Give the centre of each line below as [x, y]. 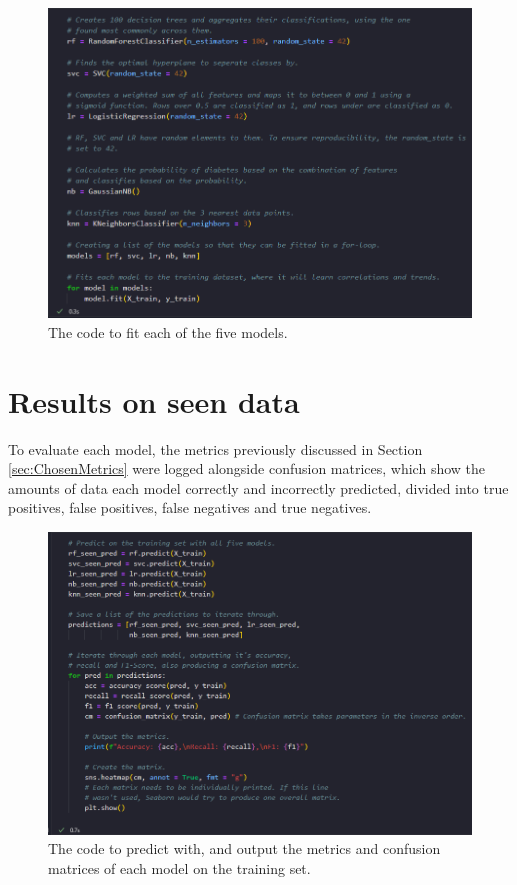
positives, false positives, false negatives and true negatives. [190, 507]
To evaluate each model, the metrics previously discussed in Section [215, 448]
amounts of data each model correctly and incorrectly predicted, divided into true [258, 487]
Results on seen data [154, 400]
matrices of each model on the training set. [179, 867]
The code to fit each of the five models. [168, 331]
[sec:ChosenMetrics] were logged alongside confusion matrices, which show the [247, 468]
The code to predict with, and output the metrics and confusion [244, 848]
